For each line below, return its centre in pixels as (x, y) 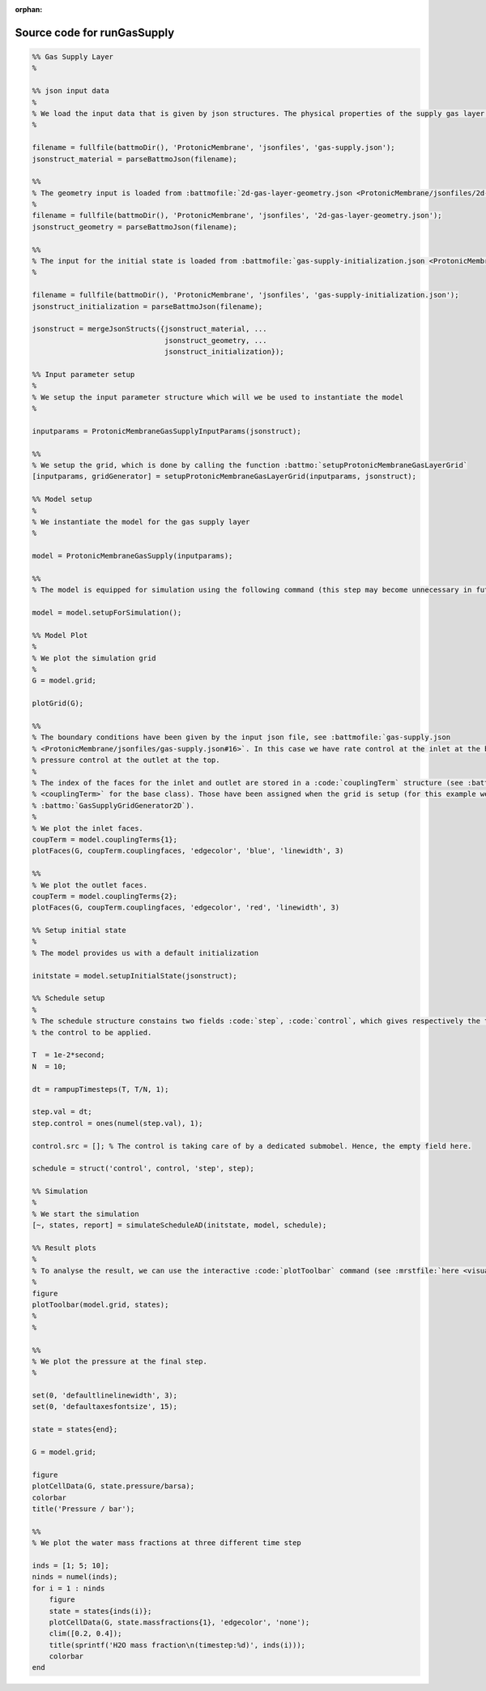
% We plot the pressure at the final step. (120, 1361)
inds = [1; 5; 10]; (70, 1565)
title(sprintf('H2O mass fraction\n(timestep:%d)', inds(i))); (177, 1645)
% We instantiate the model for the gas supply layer (141, 522)
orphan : (29, 9)
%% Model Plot (60, 635)
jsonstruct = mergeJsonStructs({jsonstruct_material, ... (149, 329)
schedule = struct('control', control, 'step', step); (143, 1169)
